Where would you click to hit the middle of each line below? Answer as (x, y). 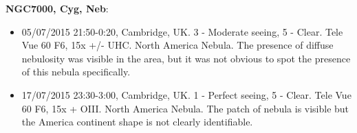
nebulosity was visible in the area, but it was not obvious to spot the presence (186, 58)
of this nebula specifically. (76, 72)
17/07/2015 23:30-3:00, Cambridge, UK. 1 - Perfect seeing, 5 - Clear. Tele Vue (186, 94)
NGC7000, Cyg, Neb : (57, 8)
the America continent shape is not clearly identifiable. (137, 122)
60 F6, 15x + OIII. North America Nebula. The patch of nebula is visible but (185, 108)
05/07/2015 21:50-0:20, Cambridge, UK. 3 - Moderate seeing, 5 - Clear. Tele (182, 31)
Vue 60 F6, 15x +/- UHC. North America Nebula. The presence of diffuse (177, 45)
